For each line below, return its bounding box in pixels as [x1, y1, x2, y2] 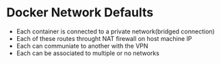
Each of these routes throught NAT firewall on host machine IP [16, 34, 192, 42]
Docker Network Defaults [6, 5, 154, 20]
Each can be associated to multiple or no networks [16, 49, 160, 57]
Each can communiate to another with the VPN [16, 42, 148, 50]
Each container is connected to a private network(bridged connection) [16, 27, 215, 35]
